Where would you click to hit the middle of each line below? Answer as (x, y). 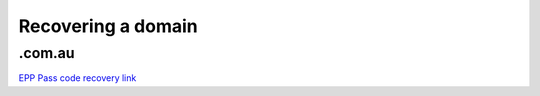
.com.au (46, 53)
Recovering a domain (108, 26)
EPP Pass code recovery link (77, 78)
